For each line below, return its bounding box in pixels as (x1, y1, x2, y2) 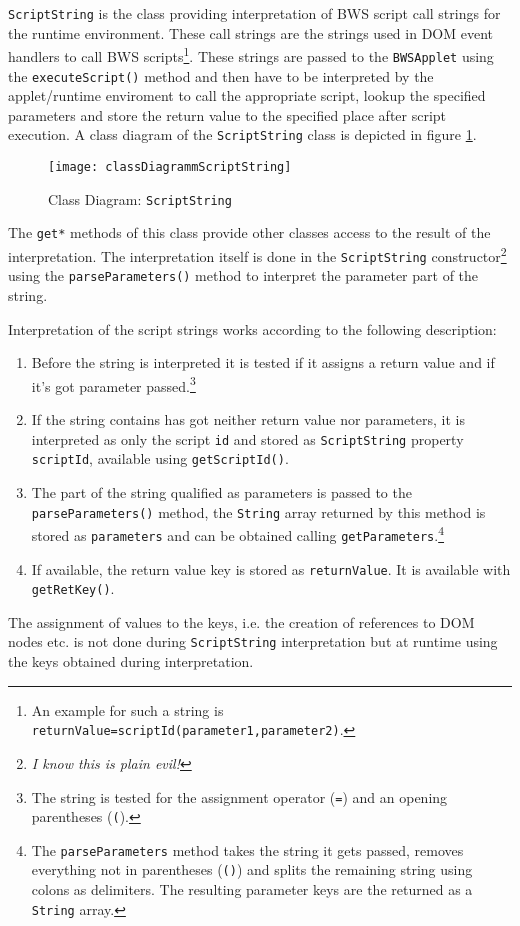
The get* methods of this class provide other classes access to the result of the (8, 222, 491, 243)
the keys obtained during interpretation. (8, 651, 254, 672)
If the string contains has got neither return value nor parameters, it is (31, 409, 465, 430)
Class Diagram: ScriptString (48, 188, 232, 209)
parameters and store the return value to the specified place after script (8, 104, 447, 125)
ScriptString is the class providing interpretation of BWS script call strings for (8, 3, 501, 23)
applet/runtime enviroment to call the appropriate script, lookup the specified (8, 85, 486, 106)
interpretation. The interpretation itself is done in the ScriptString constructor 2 (8, 243, 507, 266)
